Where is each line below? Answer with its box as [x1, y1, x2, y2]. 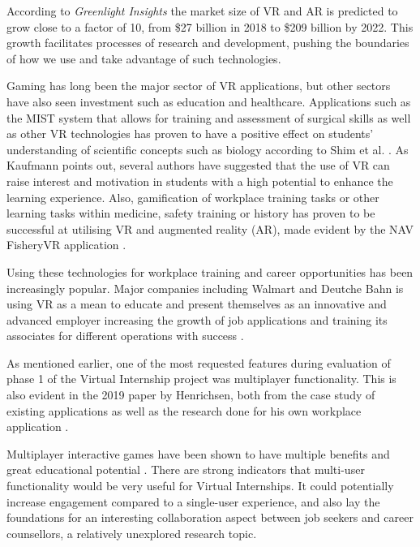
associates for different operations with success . [6, 327, 244, 344]
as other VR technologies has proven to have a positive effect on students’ [6, 125, 374, 142]
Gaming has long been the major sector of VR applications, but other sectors [6, 77, 391, 94]
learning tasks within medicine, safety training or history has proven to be [6, 205, 375, 222]
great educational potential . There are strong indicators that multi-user [6, 461, 365, 478]
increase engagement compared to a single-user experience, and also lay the [6, 493, 380, 510]
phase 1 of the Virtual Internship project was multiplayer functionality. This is [6, 370, 396, 387]
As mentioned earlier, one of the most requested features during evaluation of [6, 354, 391, 371]
